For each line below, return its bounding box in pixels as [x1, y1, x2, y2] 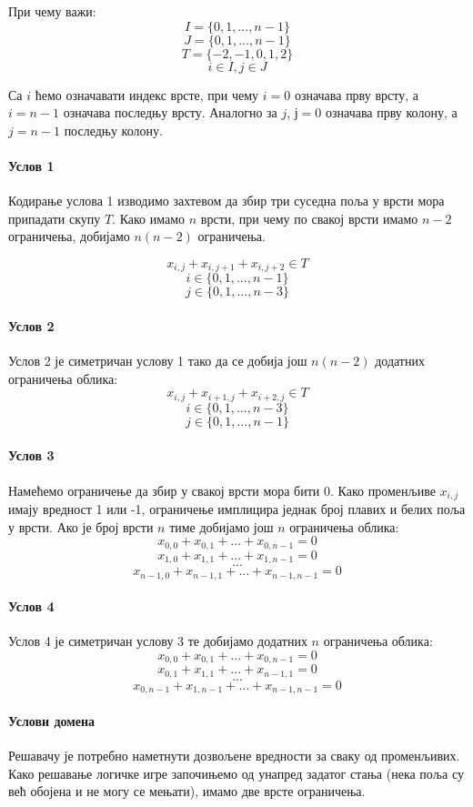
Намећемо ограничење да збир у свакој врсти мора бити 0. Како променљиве [8, 480, 436, 499]
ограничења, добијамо [8, 227, 130, 246]
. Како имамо [112, 208, 186, 227]
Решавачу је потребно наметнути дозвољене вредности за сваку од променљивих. [8, 746, 460, 765]
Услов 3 [8, 446, 55, 465]
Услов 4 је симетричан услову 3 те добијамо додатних [8, 631, 307, 651]
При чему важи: [8, 2, 96, 20]
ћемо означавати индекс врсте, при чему [35, 85, 259, 104]
